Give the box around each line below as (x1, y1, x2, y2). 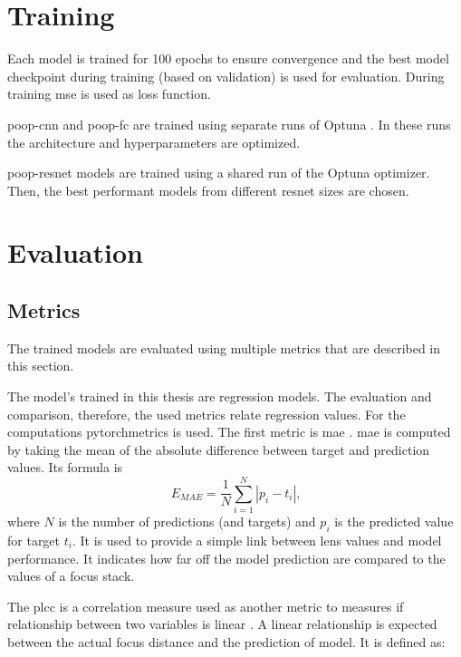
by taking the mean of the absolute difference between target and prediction (7, 440, 430, 459)
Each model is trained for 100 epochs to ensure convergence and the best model (7, 49, 449, 68)
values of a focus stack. (7, 566, 135, 585)
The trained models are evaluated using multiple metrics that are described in (7, 338, 441, 357)
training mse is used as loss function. (7, 84, 211, 103)
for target (7, 530, 61, 549)
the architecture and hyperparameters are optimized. (7, 132, 301, 151)
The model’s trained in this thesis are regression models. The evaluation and (7, 387, 432, 406)
